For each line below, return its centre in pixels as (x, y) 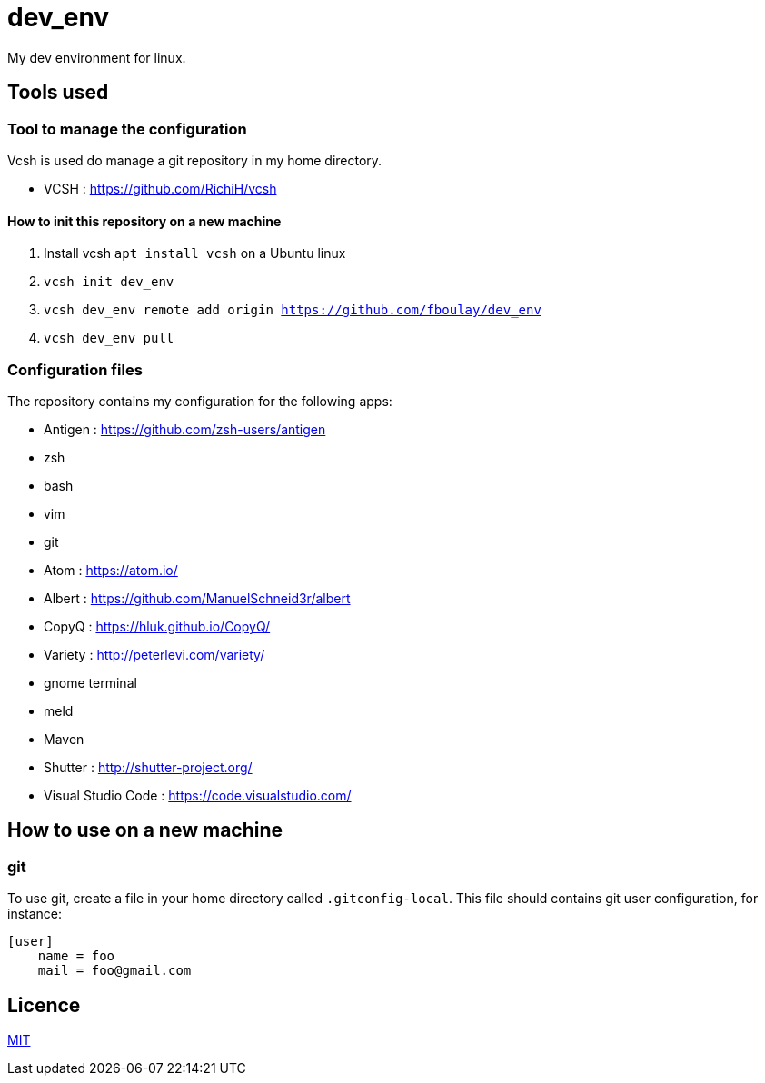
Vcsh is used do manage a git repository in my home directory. (195, 160)
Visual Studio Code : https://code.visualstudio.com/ (198, 795)
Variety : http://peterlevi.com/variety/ (154, 654)
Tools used (58, 93)
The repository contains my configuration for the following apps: (200, 401)
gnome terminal (90, 682)
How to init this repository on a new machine (144, 221)
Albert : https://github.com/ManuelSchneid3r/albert (197, 598)
